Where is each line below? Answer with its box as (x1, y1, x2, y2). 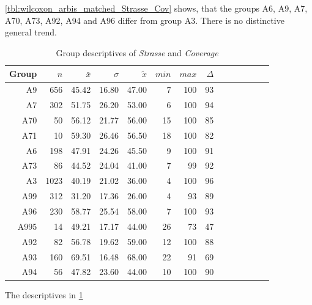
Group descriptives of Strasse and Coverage (56, 46, 218, 59)
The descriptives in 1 (5, 288, 83, 301)
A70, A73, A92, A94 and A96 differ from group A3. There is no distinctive (5, 13, 284, 26)
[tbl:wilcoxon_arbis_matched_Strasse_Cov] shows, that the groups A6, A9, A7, (5, 2, 308, 14)
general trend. (5, 26, 57, 39)
